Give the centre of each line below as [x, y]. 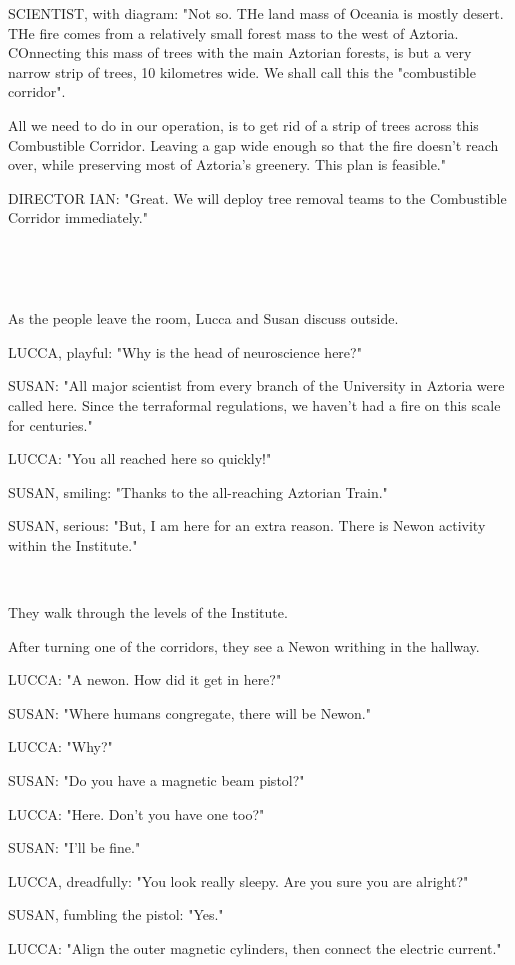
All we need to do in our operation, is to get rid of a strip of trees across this [243, 124]
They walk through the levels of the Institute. [148, 612]
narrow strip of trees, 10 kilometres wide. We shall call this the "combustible [242, 71]
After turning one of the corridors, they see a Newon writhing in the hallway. [244, 645]
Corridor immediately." [78, 217]
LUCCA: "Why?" [60, 746]
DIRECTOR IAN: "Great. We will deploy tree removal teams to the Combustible [257, 197]
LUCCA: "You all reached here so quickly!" [140, 458]
